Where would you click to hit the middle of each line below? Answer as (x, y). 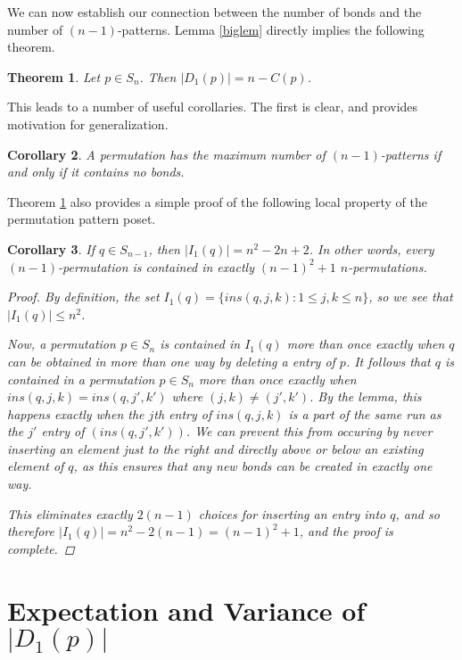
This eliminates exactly (70, 513)
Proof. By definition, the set (83, 297)
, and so (417, 513)
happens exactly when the (76, 413)
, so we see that (411, 297)
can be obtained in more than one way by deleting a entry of (171, 361)
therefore (31, 531)
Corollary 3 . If (51, 248)
